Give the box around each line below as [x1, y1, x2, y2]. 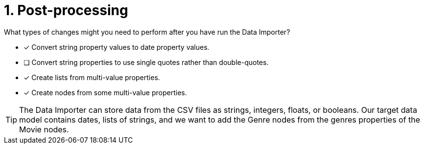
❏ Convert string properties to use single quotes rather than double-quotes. [24, 58, 269, 66]
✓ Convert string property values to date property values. [24, 42, 210, 51]
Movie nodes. [19, 124, 69, 134]
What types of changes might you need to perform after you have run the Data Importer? [4, 27, 290, 36]
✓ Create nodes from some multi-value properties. [24, 88, 187, 97]
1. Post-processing [4, 2, 128, 19]
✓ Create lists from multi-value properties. [24, 73, 160, 82]
